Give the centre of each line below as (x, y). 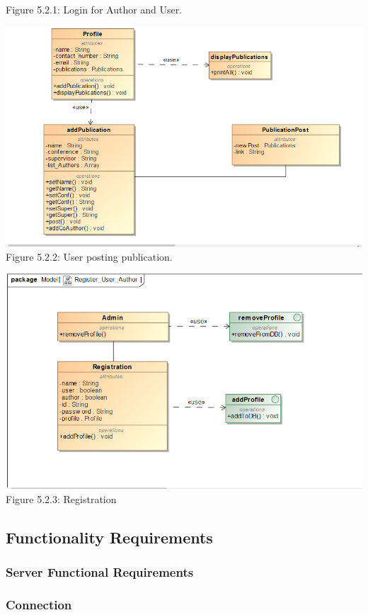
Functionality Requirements (109, 537)
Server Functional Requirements (100, 572)
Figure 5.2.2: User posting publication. (89, 256)
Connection (39, 604)
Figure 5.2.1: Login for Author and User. (94, 9)
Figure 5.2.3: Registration (61, 498)
